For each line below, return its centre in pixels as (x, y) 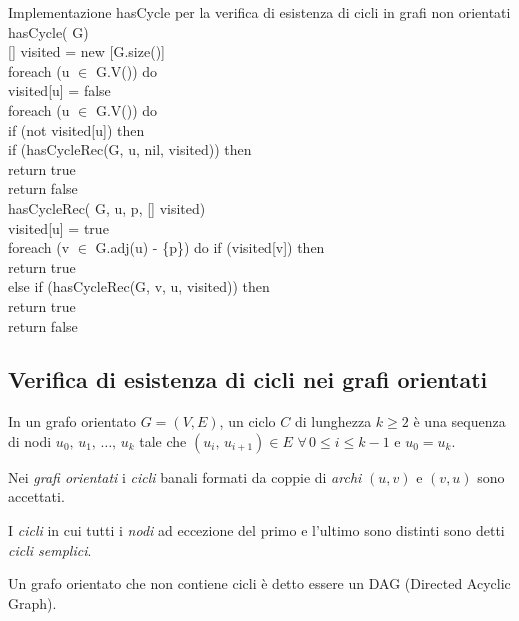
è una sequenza (459, 421)
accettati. (36, 496)
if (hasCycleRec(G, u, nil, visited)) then (130, 149)
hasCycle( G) (48, 31)
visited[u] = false (59, 90)
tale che (163, 440)
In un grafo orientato (72, 421)
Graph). (32, 602)
